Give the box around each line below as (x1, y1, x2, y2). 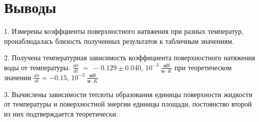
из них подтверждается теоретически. (4, 108, 118, 119)
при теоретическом (174, 62, 232, 72)
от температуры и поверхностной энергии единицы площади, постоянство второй (4, 99, 252, 109)
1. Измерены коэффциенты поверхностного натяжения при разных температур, (4, 26, 244, 36)
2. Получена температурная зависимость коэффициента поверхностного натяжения (4, 52, 256, 63)
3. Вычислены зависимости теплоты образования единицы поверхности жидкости (4, 89, 253, 99)
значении (4, 72, 31, 82)
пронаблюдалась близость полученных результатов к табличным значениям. (4, 35, 234, 46)
